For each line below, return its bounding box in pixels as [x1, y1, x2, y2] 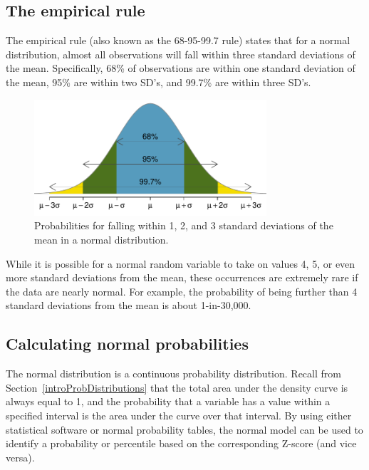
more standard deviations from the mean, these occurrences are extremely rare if [6, 270, 358, 285]
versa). [6, 449, 35, 464]
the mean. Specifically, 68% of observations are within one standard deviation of [6, 61, 355, 75]
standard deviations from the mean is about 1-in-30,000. [6, 298, 251, 313]
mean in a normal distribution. [34, 231, 169, 246]
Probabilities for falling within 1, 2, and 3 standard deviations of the [34, 218, 333, 233]
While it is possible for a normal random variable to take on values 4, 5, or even [6, 256, 355, 271]
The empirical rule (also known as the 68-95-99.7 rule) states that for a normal [6, 33, 350, 48]
